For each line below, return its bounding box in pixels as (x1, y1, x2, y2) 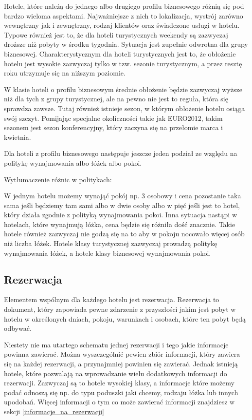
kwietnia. (4, 132, 31, 142)
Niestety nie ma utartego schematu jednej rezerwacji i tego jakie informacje (4, 339, 229, 349)
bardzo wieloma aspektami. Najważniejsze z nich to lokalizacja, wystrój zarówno (4, 10, 243, 20)
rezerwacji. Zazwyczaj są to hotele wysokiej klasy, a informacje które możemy (4, 378, 234, 388)
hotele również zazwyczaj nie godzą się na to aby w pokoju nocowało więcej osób (4, 229, 245, 239)
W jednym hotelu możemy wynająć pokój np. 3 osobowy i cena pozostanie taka (4, 191, 241, 201)
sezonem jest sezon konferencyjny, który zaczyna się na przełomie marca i (4, 122, 223, 133)
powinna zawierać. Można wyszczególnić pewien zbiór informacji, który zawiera (4, 349, 240, 359)
